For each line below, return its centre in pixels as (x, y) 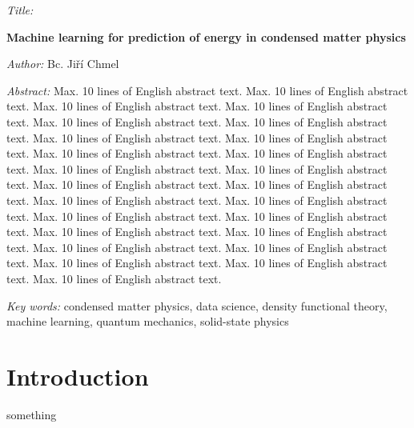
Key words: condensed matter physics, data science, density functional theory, (197, 305)
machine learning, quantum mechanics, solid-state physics (148, 321)
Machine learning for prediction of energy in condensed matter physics (206, 36)
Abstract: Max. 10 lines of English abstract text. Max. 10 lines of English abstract (207, 90)
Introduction (78, 376)
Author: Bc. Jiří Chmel (63, 64)
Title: (20, 10)
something (32, 414)
